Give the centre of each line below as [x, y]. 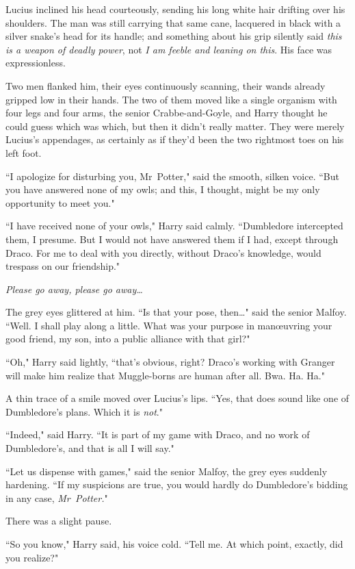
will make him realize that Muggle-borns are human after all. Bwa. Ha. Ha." [165, 375]
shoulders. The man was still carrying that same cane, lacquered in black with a [173, 22]
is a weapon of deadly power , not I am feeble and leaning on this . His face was [169, 49]
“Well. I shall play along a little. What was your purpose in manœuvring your [169, 325]
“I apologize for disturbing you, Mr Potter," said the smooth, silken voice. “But [172, 176]
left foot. [24, 152]
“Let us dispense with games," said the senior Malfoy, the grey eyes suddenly [167, 471]
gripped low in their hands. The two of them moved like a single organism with [171, 99]
